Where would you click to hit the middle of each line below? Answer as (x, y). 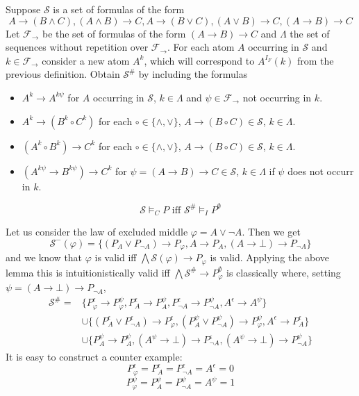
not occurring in (277, 97)
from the (316, 60)
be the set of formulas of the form (114, 33)
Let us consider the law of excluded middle (97, 232)
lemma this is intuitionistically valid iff (88, 272)
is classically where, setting (283, 272)
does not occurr (321, 171)
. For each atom (201, 47)
